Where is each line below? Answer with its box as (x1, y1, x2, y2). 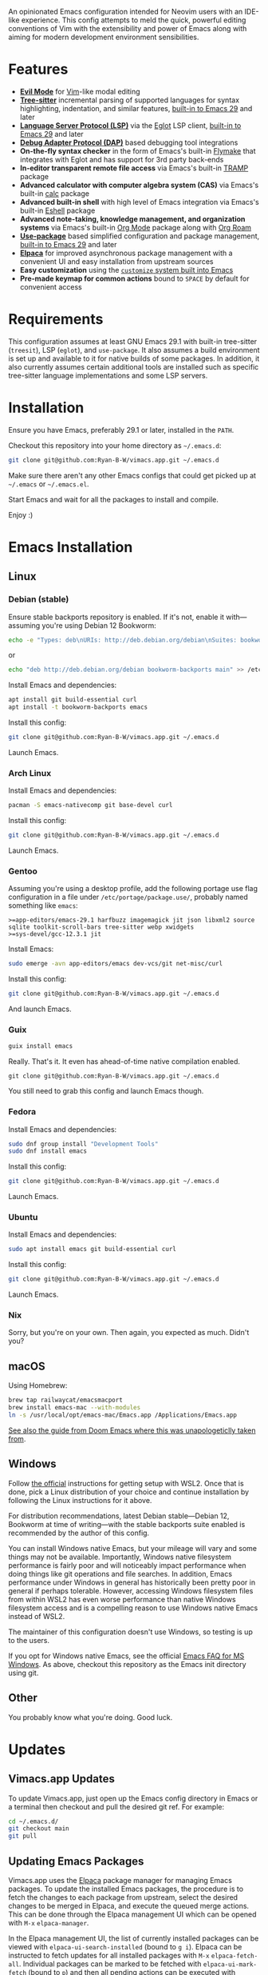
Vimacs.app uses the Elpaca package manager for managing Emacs (8, 1875, 233, 1885)
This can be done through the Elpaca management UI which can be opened (8, 1909, 257, 1919)
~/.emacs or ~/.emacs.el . (8, 479, 89, 489)
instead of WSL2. (8, 1611, 65, 1621)
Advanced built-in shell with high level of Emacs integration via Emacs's (19, 197, 259, 206)
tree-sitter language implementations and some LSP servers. (8, 370, 208, 380)
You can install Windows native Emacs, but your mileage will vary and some (8, 1543, 258, 1553)
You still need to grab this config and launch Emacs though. (8, 1086, 204, 1096)
